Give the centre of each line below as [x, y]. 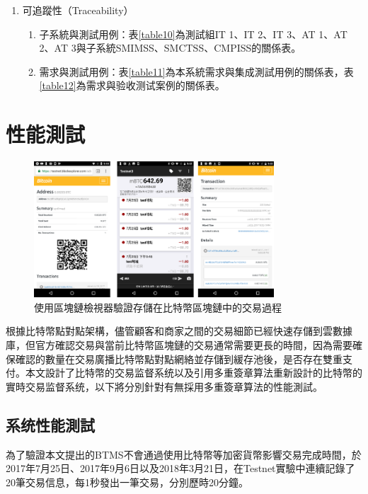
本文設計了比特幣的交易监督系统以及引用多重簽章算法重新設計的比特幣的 [194, 373]
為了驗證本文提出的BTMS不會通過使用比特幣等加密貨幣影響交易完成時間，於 [184, 454]
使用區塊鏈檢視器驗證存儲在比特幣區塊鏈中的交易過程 [158, 307]
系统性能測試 [50, 424]
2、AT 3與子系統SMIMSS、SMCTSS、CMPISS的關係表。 [170, 48]
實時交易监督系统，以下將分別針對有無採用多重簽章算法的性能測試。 [164, 386]
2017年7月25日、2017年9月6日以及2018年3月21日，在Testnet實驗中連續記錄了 [180, 468]
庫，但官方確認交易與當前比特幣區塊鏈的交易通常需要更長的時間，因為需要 [179, 345]
